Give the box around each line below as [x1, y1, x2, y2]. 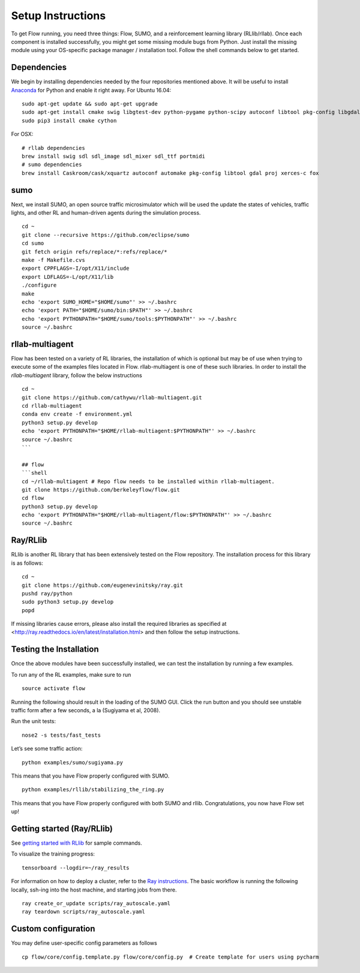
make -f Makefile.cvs [22, 257, 85, 263]
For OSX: [11, 131, 34, 138]
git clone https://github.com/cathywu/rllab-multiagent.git [22, 394, 202, 401]
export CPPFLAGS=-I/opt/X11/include [22, 265, 130, 272]
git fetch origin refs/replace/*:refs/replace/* [22, 248, 167, 255]
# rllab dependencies [22, 144, 85, 151]
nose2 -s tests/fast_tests [22, 731, 101, 739]
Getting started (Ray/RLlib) [11, 823, 113, 833]
